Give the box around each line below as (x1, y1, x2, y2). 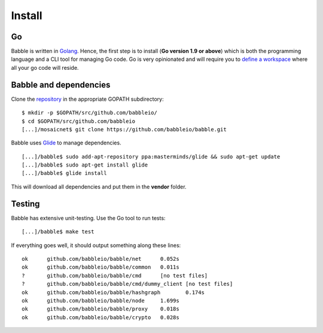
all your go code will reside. (11, 64, 79, 71)
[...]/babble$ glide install (22, 170, 107, 177)
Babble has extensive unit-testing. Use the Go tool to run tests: (11, 214, 166, 221)
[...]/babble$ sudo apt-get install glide (22, 162, 148, 168)
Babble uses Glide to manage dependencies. (11, 139, 122, 146)
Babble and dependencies (11, 79, 111, 90)
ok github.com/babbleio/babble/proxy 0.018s (22, 306, 179, 313)
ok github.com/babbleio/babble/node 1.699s (22, 297, 179, 304)
